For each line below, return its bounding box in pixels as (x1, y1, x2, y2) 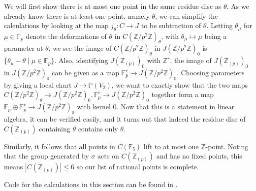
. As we (226, 1, 249, 11)
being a (204, 31, 227, 41)
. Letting (206, 20, 233, 31)
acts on (97, 151, 119, 161)
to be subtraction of (141, 20, 201, 31)
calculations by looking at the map (4, 20, 109, 31)
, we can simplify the (155, 10, 218, 21)
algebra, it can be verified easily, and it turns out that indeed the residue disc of (4, 114, 246, 124)
